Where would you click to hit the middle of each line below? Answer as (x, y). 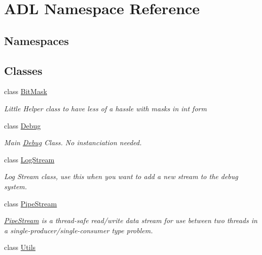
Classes (23, 70)
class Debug (23, 125)
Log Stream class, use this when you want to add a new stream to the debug (121, 176)
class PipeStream (31, 203)
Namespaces (36, 40)
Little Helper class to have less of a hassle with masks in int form (105, 108)
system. (16, 186)
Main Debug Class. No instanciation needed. (73, 142)
